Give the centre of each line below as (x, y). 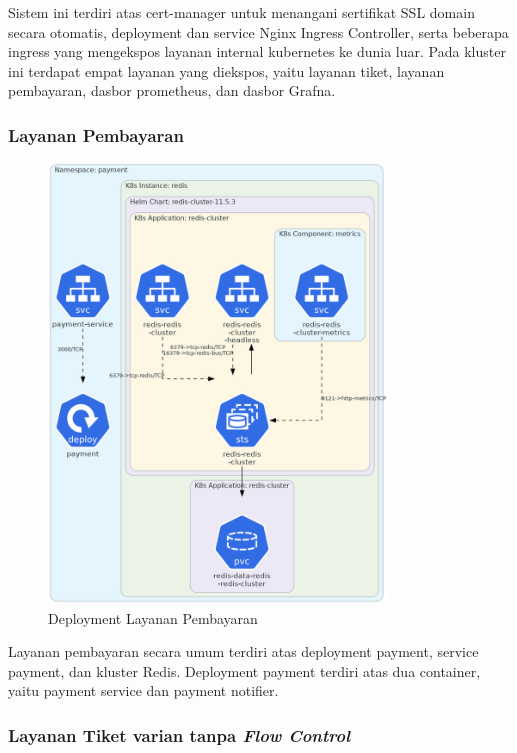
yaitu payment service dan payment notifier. (143, 690)
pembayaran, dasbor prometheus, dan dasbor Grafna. (172, 90)
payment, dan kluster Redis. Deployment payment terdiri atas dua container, (244, 670)
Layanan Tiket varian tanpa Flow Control (179, 734)
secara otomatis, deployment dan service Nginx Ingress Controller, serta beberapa (258, 31)
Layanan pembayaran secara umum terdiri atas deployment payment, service (243, 651)
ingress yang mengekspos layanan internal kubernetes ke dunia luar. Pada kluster (257, 51)
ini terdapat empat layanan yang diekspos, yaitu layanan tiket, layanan (226, 70)
